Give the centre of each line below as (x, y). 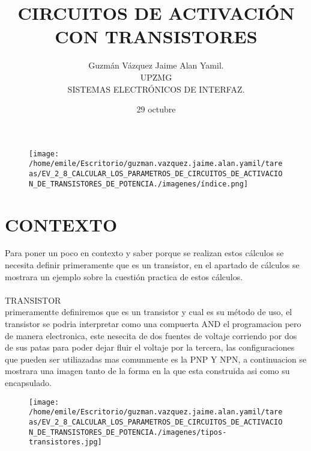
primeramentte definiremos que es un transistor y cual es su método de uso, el (149, 312)
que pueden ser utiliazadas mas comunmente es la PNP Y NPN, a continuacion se (156, 359)
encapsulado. (28, 382)
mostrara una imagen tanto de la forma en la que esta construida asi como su (147, 371)
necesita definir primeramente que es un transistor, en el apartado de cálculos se (152, 265)
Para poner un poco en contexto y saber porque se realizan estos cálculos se (144, 253)
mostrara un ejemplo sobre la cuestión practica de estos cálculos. (124, 276)
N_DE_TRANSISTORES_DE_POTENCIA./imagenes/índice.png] (139, 184)
